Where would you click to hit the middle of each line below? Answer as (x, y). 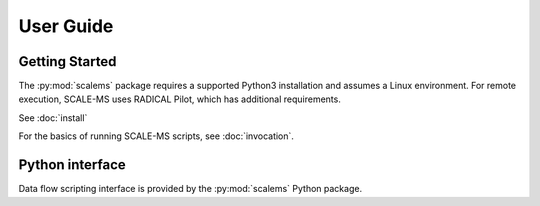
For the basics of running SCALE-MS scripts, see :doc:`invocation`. (156, 136)
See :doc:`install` (53, 117)
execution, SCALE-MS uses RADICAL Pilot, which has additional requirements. (180, 99)
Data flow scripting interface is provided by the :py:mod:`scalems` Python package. (190, 189)
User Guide (66, 26)
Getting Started (67, 61)
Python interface (72, 165)
